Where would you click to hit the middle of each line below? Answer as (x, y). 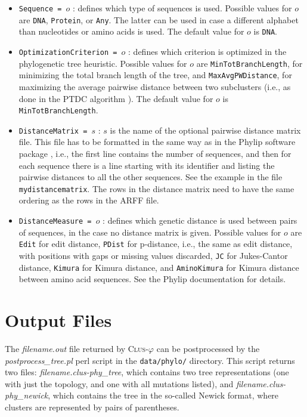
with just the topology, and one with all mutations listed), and (119, 383)
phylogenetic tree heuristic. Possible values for (103, 63)
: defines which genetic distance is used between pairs (200, 220)
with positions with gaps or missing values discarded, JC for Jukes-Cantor (153, 255)
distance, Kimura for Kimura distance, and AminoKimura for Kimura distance (159, 267)
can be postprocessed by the (208, 348)
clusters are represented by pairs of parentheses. (92, 407)
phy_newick (27, 395)
